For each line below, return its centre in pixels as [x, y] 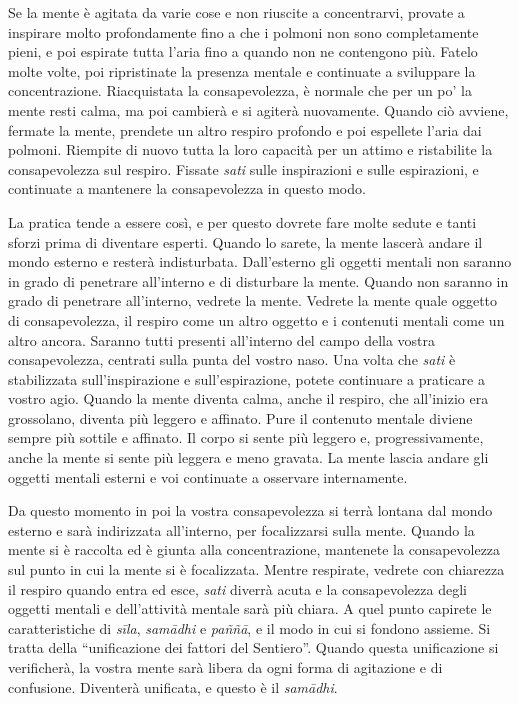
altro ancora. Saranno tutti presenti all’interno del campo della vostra [222, 339]
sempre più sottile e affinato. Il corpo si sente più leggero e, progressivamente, [246, 437]
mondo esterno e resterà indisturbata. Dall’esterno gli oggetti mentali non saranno [260, 261]
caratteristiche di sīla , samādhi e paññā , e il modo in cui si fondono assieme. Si [249, 627]
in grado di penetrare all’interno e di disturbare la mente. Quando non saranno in [258, 280]
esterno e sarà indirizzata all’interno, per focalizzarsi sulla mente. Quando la [241, 529]
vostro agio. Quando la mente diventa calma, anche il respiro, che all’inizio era [248, 398]
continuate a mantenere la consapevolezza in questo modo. [187, 188]
